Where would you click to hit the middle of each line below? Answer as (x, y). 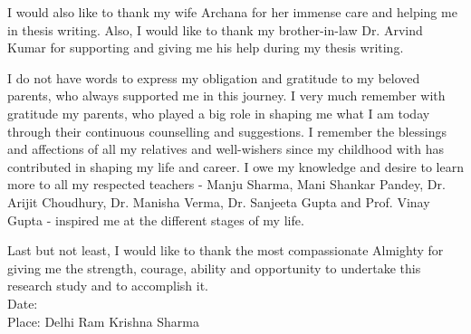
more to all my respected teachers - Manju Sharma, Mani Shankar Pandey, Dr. (226, 184)
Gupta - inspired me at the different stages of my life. (156, 219)
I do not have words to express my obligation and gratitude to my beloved (214, 77)
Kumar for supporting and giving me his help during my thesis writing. (206, 48)
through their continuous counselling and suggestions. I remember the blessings (227, 131)
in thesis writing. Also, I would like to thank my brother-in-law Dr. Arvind (215, 29)
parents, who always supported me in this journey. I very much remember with (226, 95)
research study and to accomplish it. (108, 286)
